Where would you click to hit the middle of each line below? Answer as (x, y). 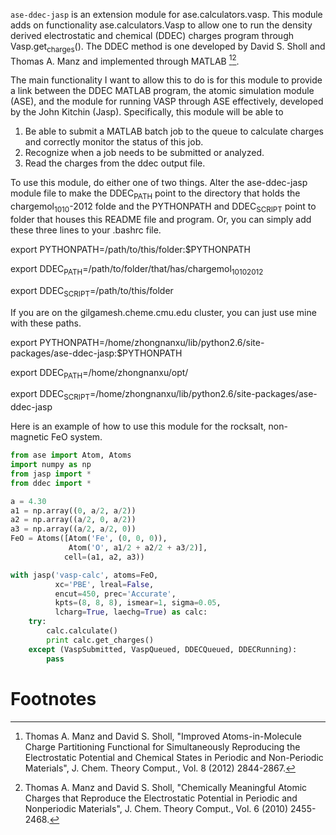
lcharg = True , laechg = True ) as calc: (131, 612)
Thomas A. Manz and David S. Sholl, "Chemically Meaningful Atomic (166, 787)
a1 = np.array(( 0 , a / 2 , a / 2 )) (73, 510)
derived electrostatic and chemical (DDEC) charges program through (152, 35)
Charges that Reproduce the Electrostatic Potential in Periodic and (161, 798)
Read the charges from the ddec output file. (115, 163)
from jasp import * (51, 474)
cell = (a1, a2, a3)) (104, 557)
